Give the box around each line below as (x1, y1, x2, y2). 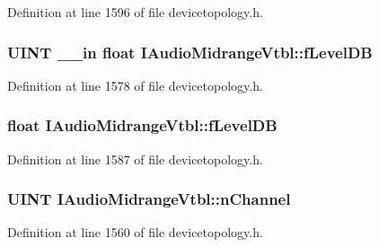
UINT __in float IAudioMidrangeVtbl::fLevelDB (7, 40, 373, 63)
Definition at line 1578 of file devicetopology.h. (7, 75, 263, 94)
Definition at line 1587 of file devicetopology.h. (7, 149, 263, 168)
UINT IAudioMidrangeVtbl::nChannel (7, 188, 291, 210)
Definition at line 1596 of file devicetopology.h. (7, 3, 263, 21)
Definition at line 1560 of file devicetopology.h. (7, 223, 263, 242)
